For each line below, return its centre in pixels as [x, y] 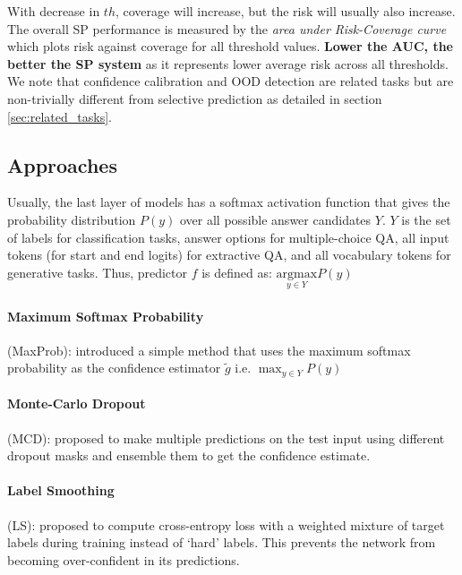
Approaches [62, 164]
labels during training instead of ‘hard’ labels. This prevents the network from [222, 542]
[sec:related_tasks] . [60, 116]
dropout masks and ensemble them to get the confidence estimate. [189, 455]
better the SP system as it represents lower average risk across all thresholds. [228, 63]
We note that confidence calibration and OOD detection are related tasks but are [231, 81]
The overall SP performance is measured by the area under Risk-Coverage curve [227, 28]
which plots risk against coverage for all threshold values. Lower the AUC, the [230, 46]
